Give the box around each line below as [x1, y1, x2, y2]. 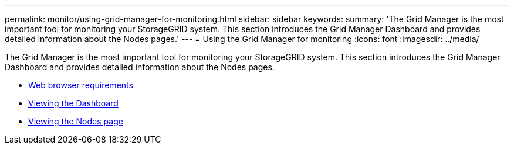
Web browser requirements [28, 80, 133, 90]
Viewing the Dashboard [28, 98, 119, 108]
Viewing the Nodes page [28, 116, 123, 126]
